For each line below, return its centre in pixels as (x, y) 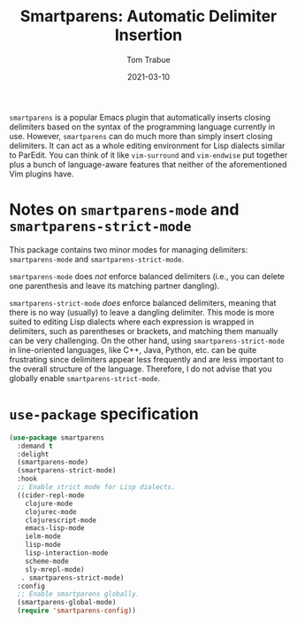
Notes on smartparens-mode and (124, 210)
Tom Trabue (148, 59)
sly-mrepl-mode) (55, 569)
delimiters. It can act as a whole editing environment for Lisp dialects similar (147, 145)
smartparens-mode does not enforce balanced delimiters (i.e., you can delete (147, 276)
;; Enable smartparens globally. (79, 594)
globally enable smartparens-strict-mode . (85, 378)
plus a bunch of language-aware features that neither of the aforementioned (148, 164)
